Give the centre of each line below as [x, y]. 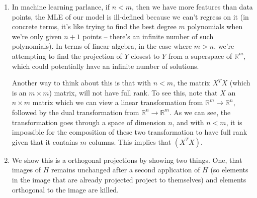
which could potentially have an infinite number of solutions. [105, 66]
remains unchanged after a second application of [126, 170]
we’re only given [37, 36]
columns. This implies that [130, 141]
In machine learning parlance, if [61, 7]
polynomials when [215, 26]
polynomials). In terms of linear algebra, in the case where [102, 46]
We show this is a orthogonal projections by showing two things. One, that [127, 160]
